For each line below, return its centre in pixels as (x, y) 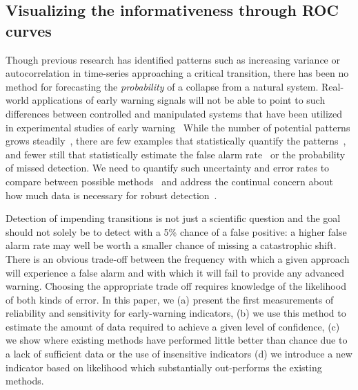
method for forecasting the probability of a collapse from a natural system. (162, 86)
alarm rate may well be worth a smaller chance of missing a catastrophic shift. (171, 245)
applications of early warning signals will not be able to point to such (179, 100)
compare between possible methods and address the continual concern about (169, 181)
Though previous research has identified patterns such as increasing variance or (173, 59)
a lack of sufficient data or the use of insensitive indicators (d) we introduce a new (179, 354)
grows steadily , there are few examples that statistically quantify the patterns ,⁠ (176, 141)
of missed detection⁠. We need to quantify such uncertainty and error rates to (168, 168)
